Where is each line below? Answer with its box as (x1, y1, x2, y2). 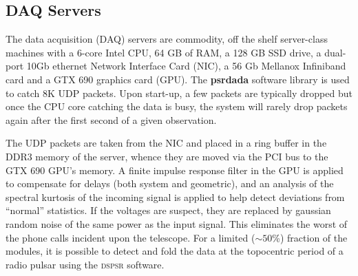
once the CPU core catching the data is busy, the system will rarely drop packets (6, 99, 348, 114)
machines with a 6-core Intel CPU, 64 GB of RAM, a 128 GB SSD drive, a (6, 45, 322, 59)
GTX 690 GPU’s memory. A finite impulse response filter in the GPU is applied (6, 162, 344, 177)
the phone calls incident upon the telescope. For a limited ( (6, 230, 255, 244)
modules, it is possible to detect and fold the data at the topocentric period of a (6, 244, 344, 258)
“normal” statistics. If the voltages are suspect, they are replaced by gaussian (6, 203, 331, 217)
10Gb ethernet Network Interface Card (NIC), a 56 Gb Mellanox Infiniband (26, 59, 346, 73)
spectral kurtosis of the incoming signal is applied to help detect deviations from (6, 189, 345, 204)
